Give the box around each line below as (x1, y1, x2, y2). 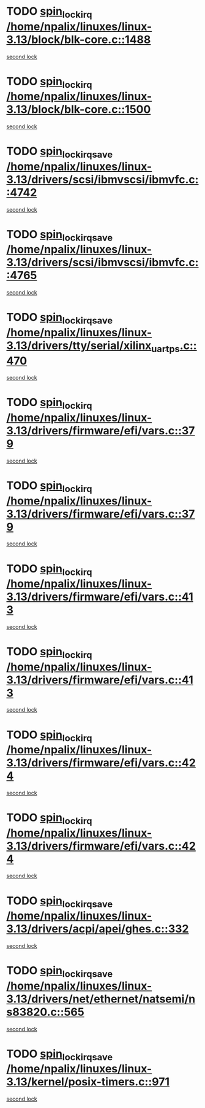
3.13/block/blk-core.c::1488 (6, 33, 151, 47)
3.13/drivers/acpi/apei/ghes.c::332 (6, 922, 189, 936)
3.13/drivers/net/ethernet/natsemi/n (6, 992, 196, 1006)
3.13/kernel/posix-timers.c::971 (6, 1075, 170, 1089)
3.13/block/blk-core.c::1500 (6, 102, 151, 117)
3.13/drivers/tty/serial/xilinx (6, 339, 152, 352)
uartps (151, 342, 181, 355)
